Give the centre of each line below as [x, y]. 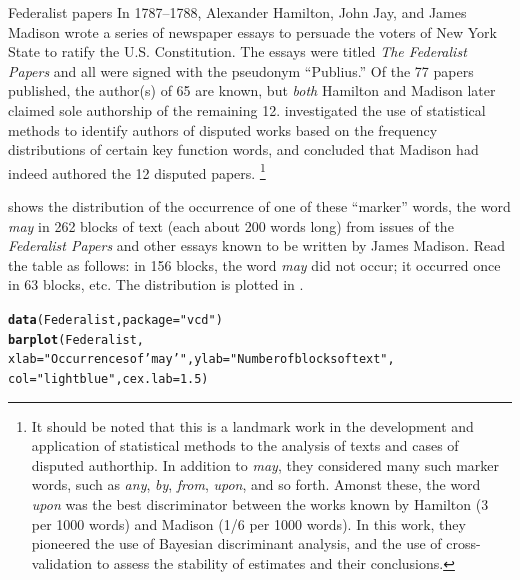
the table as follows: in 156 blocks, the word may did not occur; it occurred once [254, 264]
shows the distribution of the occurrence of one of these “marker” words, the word [259, 206]
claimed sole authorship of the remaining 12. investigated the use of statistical [247, 109]
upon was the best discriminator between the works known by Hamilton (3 [260, 503]
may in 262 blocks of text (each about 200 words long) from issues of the [231, 225]
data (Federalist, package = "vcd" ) [115, 319]
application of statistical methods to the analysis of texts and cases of [245, 445]
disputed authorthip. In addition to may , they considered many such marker [265, 464]
